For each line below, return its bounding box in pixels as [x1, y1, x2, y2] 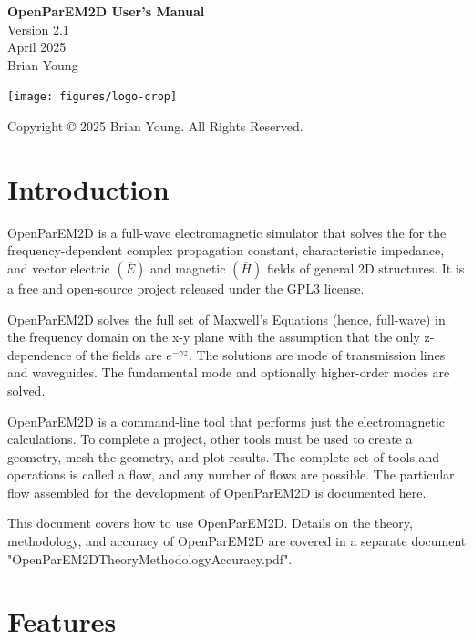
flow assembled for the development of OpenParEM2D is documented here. [7, 482, 427, 501]
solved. [7, 380, 46, 399]
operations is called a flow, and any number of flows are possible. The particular [7, 465, 455, 484]
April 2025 [7, 37, 67, 57]
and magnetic [149, 258, 226, 277]
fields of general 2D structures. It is [266, 258, 465, 277]
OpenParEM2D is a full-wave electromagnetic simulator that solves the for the [7, 222, 447, 242]
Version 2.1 [7, 19, 69, 38]
